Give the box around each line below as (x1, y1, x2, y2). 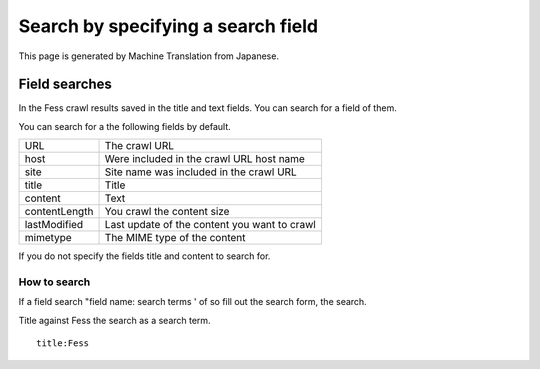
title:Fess (36, 338, 90, 349)
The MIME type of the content (104, 231, 246, 245)
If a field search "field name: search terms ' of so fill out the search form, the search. (18, 296, 367, 308)
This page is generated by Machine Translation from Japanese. (18, 50, 280, 62)
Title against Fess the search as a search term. (18, 314, 211, 326)
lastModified (24, 218, 84, 232)
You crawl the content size (104, 205, 230, 219)
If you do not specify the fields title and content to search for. (18, 250, 271, 262)
